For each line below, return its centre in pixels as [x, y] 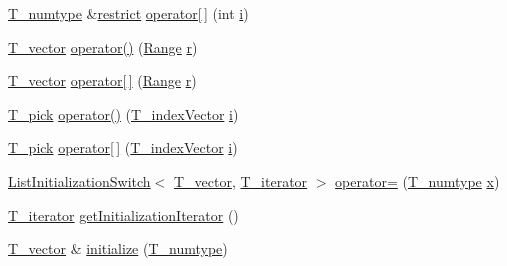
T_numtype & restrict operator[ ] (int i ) [128, 13]
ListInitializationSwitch [79, 180]
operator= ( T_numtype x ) [417, 180]
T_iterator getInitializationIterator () [123, 214]
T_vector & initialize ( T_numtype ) [118, 248]
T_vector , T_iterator [240, 180]
